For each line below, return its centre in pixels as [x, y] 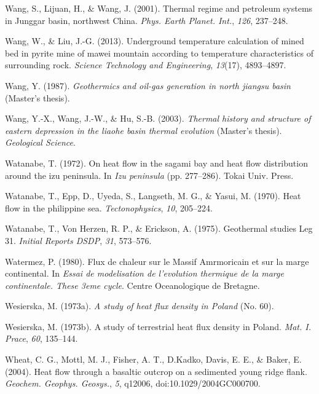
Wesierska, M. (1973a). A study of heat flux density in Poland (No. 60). [140, 306]
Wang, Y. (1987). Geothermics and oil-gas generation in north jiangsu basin [148, 85]
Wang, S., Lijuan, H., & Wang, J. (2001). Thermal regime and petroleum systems [159, 8]
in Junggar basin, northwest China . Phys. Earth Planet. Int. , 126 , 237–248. [147, 20]
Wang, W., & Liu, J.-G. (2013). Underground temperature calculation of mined [155, 41]
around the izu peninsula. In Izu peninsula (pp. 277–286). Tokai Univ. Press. [149, 175]
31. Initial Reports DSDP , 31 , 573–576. [78, 240]
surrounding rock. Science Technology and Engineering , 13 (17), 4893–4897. [146, 65]
